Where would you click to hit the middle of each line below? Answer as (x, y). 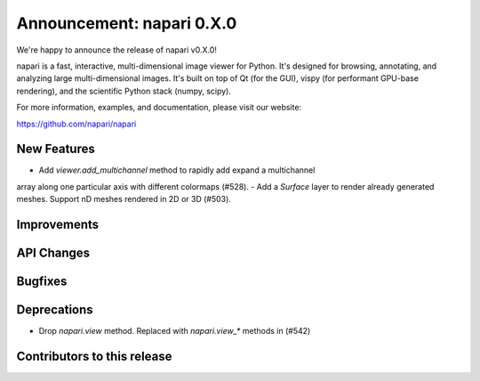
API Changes (53, 253)
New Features (56, 149)
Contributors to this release (94, 356)
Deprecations (55, 310)
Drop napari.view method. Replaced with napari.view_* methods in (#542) (175, 331)
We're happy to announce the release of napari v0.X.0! (117, 50)
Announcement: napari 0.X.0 (127, 23)
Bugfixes (42, 282)
